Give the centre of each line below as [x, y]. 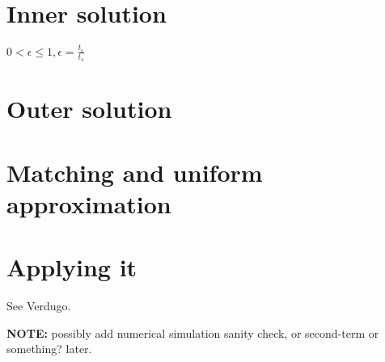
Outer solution [89, 109]
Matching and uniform [135, 172]
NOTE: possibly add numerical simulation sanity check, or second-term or [193, 333]
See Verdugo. [39, 306]
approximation [89, 203]
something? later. [49, 349]
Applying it [72, 267]
